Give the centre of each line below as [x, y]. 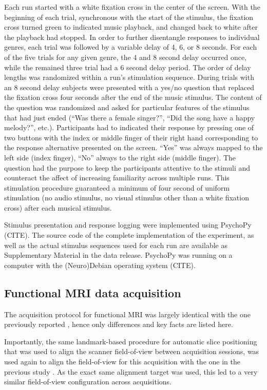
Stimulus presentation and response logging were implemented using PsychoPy [128, 225]
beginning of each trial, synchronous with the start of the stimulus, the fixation [129, 17]
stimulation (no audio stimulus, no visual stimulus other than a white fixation [127, 198]
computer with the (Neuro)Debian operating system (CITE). [100, 265]
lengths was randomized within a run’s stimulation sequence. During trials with [129, 77]
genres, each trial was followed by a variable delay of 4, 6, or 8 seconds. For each [131, 47]
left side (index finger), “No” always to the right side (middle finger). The [120, 157]
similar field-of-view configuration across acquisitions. [88, 382]
